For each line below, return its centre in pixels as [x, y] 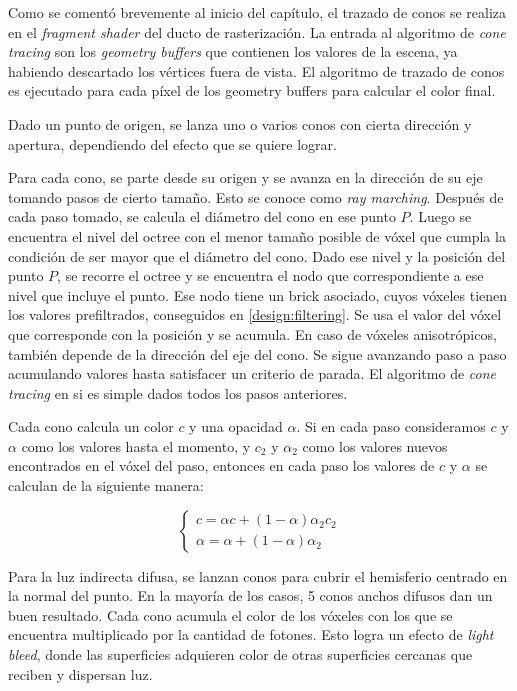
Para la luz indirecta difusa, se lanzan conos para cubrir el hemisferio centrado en [258, 575]
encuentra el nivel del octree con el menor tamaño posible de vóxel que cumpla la [257, 235]
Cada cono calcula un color [91, 426]
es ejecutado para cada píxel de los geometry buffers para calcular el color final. [252, 90]
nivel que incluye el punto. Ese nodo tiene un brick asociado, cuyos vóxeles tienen [258, 294]
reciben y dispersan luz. [80, 673]
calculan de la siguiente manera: [106, 485]
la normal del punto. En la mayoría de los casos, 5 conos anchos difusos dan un [250, 595]
